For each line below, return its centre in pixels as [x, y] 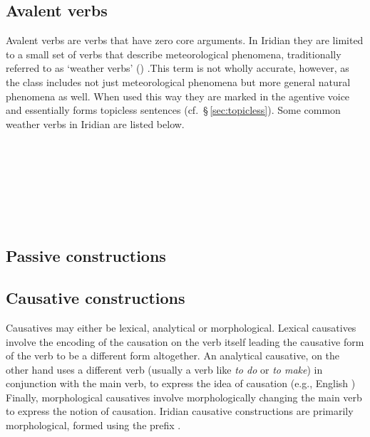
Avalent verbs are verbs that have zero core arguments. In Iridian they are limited [185, 40]
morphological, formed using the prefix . [93, 425]
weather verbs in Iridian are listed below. [95, 123]
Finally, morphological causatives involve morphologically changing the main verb [184, 397]
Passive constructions [86, 256]
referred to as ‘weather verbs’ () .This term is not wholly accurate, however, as [178, 68]
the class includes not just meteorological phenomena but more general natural [178, 81]
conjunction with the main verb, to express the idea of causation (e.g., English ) [181, 383]
